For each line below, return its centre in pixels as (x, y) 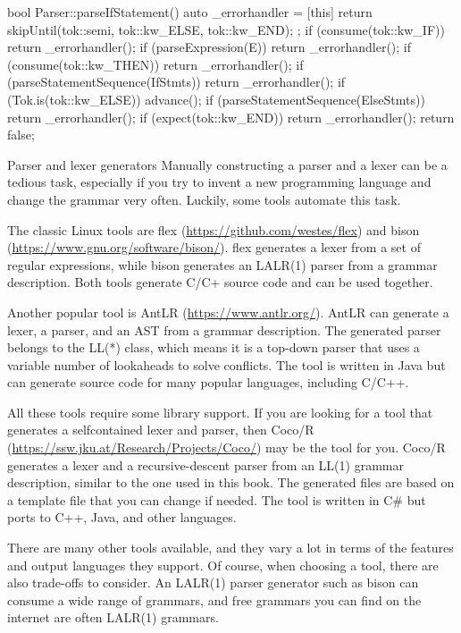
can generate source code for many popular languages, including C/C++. (208, 382)
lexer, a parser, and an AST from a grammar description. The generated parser (224, 329)
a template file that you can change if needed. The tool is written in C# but (217, 499)
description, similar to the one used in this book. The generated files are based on (231, 482)
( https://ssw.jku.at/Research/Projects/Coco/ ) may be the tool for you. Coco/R (226, 447)
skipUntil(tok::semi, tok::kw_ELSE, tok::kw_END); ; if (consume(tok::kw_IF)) (226, 29)
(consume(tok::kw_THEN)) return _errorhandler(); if (155, 64)
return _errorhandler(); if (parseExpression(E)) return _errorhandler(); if (210, 47)
